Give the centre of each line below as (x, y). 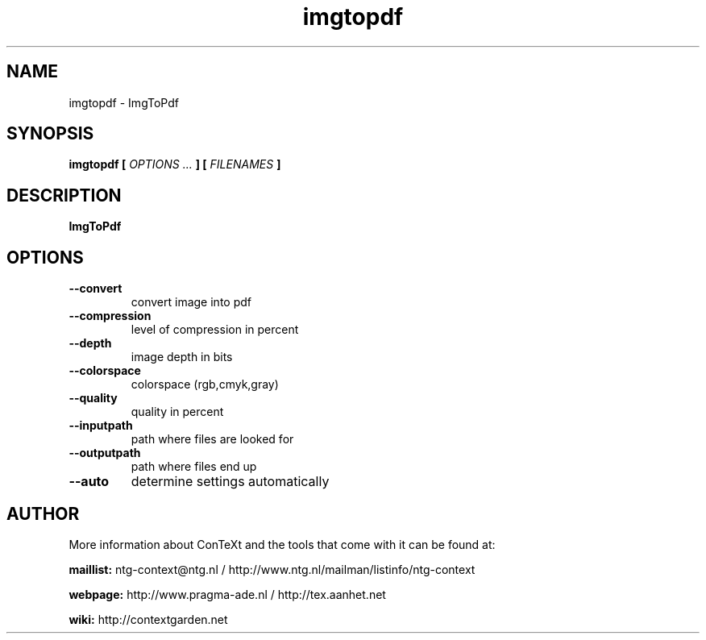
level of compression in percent (215, 330)
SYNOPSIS (50, 134)
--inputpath (101, 426)
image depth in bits (182, 357)
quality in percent (177, 412)
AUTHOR (43, 513)
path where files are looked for (212, 439)
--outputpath (105, 453)
